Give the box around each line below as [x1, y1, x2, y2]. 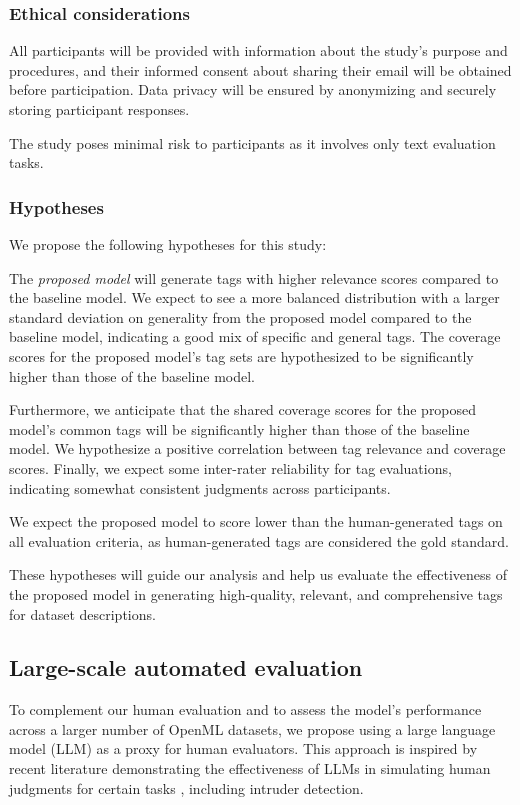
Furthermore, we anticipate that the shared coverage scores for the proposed [9, 399, 477, 420]
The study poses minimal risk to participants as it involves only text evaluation [9, 132, 496, 153]
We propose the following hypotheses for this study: [9, 234, 327, 254]
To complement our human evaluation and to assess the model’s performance [9, 699, 482, 720]
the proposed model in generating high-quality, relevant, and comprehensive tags [9, 583, 503, 604]
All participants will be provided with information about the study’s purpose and [9, 40, 508, 61]
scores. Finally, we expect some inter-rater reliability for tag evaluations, [9, 457, 452, 478]
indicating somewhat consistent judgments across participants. [9, 477, 391, 498]
